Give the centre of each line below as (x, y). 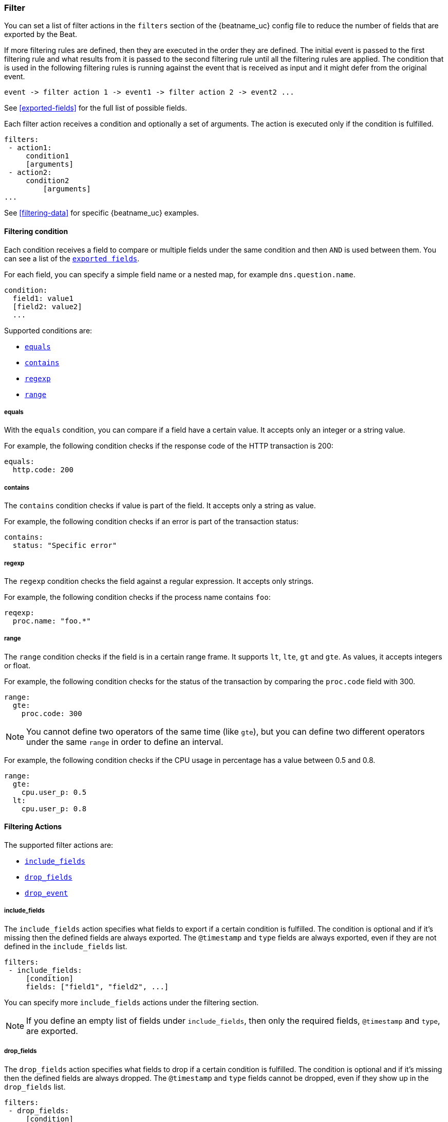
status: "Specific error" (65, 546)
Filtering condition (36, 231)
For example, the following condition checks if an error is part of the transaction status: (151, 522)
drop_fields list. (35, 1087)
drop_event (46, 893)
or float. (17, 665)
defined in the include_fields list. (66, 946)
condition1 (48, 156)
